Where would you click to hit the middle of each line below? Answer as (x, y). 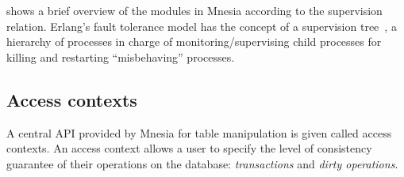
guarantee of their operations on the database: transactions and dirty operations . (202, 163)
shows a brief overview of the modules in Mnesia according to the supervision (194, 10)
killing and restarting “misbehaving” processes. (121, 56)
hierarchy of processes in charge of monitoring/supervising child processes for (194, 41)
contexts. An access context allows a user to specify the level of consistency (189, 148)
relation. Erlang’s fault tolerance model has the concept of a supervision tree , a (202, 26)
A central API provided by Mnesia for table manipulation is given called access (199, 132)
